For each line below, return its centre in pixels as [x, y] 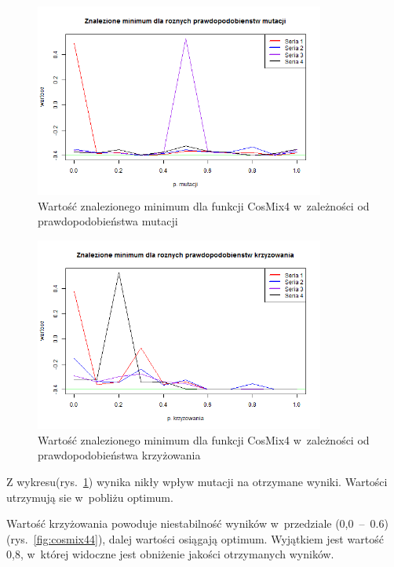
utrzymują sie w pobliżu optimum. [90, 497]
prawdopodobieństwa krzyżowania [119, 455]
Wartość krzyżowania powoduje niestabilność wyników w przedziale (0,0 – [186, 523]
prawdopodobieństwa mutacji [108, 221]
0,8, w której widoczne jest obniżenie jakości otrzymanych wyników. [170, 554]
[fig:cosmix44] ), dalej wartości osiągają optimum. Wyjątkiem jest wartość [208, 538]
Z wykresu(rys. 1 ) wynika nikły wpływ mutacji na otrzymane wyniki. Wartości [197, 482]
